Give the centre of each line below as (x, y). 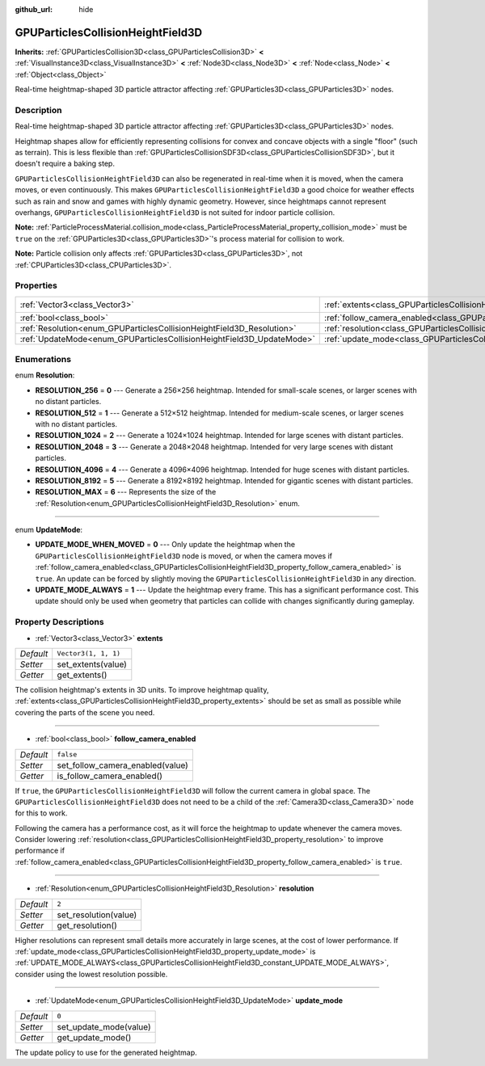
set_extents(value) (92, 664)
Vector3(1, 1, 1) (89, 653)
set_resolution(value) (97, 915)
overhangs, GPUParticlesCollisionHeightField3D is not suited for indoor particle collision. (175, 212)
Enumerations (43, 360)
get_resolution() (87, 925)
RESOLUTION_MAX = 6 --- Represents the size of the (126, 492)
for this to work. (41, 813)
